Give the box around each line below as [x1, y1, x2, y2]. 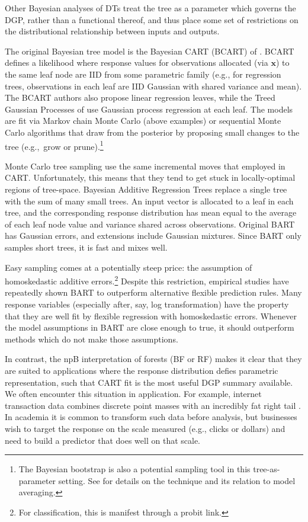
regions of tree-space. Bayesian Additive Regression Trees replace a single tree [5, 182, 287, 195]
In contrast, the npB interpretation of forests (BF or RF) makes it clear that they [5, 353, 302, 365]
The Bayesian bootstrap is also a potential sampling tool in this [18, 463, 251, 475]
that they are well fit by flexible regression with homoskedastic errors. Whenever [5, 309, 297, 322]
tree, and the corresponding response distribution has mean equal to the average [5, 206, 297, 219]
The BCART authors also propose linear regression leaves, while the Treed [5, 91, 275, 104]
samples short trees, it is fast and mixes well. [5, 241, 168, 253]
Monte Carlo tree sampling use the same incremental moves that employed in [5, 159, 285, 172]
